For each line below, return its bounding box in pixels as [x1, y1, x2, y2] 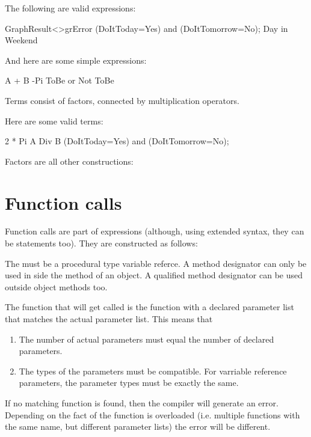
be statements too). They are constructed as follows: [5, 237, 198, 249]
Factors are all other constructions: [5, 154, 134, 167]
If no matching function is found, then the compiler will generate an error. [5, 397, 279, 409]
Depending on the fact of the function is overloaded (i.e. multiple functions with [5, 408, 300, 421]
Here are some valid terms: [5, 114, 103, 127]
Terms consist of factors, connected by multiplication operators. [5, 94, 239, 106]
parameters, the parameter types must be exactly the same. [19, 376, 239, 389]
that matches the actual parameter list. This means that [5, 313, 213, 325]
